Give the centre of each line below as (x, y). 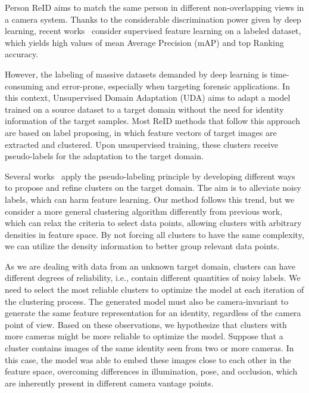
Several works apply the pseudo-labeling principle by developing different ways (150, 176)
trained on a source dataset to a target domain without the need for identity (144, 109)
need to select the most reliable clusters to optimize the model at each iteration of (154, 290)
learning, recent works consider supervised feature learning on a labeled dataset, (153, 31)
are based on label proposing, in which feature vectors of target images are (141, 132)
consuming (24, 86)
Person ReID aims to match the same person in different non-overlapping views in (154, 7)
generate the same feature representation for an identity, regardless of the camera (153, 313)
